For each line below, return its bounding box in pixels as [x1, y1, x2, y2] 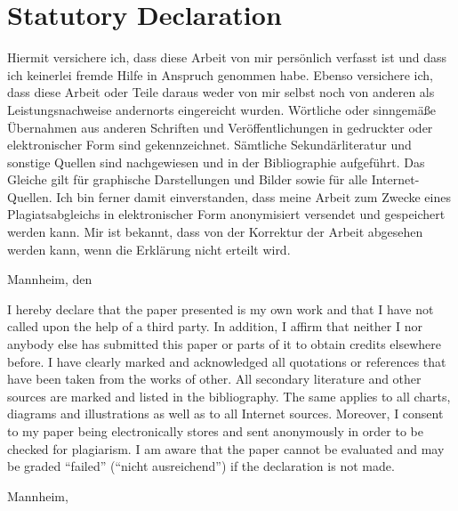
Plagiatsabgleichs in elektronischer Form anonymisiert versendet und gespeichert [7, 205, 446, 223]
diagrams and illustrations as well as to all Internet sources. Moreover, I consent [7, 404, 444, 423]
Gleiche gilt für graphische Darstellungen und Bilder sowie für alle [7, 170, 367, 189]
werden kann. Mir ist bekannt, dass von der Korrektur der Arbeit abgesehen [7, 223, 423, 241]
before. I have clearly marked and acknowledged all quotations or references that [7, 352, 446, 370]
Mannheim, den [7, 270, 92, 288]
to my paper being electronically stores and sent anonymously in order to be [7, 422, 423, 440]
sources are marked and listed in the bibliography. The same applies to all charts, [7, 386, 451, 405]
